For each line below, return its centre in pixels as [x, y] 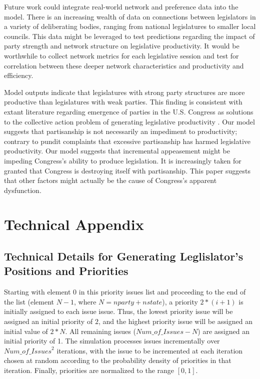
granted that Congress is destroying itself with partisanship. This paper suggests [127, 170]
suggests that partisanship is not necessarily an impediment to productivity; [121, 131]
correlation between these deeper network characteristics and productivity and [124, 65]
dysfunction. [23, 190]
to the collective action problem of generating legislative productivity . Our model [129, 121]
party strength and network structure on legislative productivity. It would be [122, 46]
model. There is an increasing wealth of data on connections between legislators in [130, 16]
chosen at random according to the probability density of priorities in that [118, 360]
